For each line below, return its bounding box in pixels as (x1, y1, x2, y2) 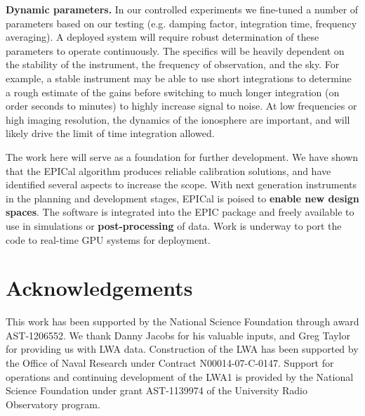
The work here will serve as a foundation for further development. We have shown (6, 149, 359, 164)
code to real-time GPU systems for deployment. (6, 232, 211, 247)
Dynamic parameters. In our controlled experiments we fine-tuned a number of (6, 2, 359, 16)
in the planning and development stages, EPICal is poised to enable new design (6, 190, 359, 205)
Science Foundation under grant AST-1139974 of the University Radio (6, 383, 307, 398)
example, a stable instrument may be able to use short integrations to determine (6, 70, 352, 85)
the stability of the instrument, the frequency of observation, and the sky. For (6, 57, 340, 72)
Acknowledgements (6, 273, 193, 302)
